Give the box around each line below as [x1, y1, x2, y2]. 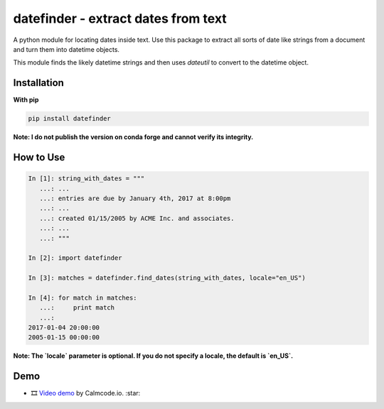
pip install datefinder [28, 114, 112, 123]
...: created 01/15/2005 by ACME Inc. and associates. [39, 214, 235, 222]
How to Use [13, 151, 65, 163]
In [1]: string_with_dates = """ [28, 175, 145, 182]
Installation [13, 77, 64, 89]
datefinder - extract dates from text [13, 11, 227, 26]
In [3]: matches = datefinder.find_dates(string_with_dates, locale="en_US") [28, 274, 306, 282]
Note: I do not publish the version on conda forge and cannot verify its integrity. [13, 133, 254, 141]
